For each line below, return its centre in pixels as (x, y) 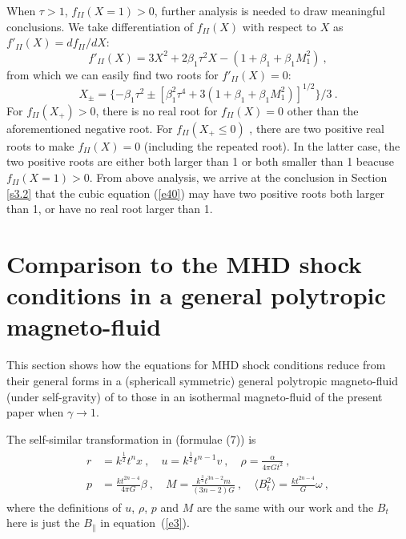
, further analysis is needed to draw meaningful (269, 10)
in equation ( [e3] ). (145, 523)
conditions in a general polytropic (196, 295)
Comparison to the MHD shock (184, 264)
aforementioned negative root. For (90, 128)
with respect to (279, 26)
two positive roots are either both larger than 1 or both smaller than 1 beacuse (200, 161)
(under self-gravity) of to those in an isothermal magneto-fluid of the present (195, 396)
